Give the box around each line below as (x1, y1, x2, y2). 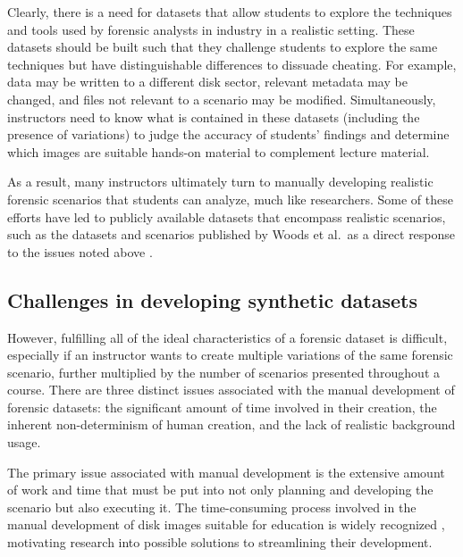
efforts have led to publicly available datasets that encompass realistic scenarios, (7, 207, 446, 226)
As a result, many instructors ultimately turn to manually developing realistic (7, 172, 434, 191)
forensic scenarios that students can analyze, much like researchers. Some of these (7, 189, 453, 208)
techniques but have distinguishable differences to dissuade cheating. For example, (7, 54, 457, 73)
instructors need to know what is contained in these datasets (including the (7, 107, 420, 126)
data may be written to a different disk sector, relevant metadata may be (7, 72, 408, 91)
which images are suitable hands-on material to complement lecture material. (7, 142, 430, 161)
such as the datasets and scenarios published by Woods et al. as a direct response (7, 225, 456, 244)
